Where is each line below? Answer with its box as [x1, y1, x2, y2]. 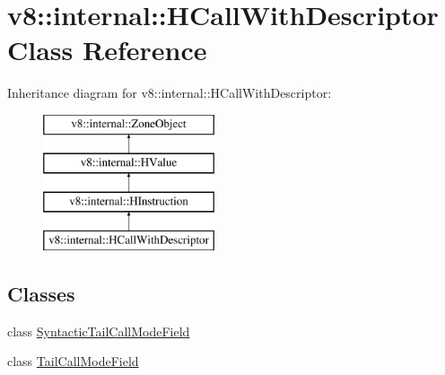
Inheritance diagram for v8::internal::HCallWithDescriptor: [7, 83, 332, 102]
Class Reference [7, 31, 207, 68]
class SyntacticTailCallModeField [7, 321, 190, 340]
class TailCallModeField [7, 352, 139, 371]
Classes [7, 280, 75, 308]
